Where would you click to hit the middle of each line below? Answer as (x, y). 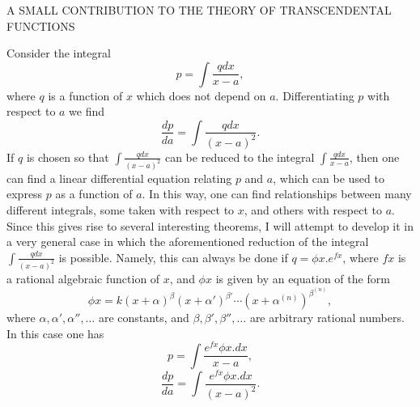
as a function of (94, 194)
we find (87, 111)
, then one (374, 157)
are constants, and (144, 318)
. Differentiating (315, 95)
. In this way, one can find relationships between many (277, 194)
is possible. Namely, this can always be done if (173, 257)
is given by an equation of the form (303, 278)
